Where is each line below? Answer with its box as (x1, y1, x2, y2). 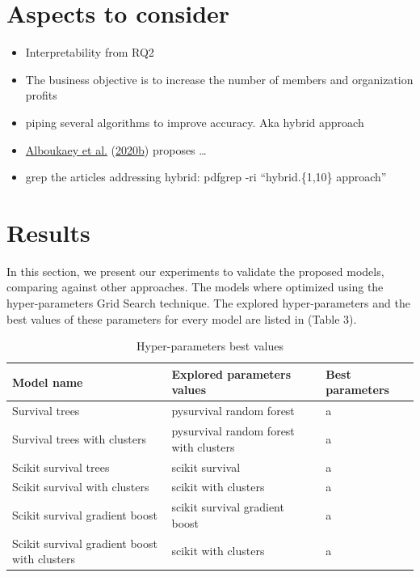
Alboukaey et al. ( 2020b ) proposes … (25, 141, 207, 158)
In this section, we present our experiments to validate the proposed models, (6, 262, 384, 279)
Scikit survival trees (12, 458, 110, 475)
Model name (12, 373, 83, 390)
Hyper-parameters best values (136, 337, 283, 354)
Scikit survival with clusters (12, 478, 149, 495)
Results (6, 215, 90, 248)
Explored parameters (171, 365, 291, 382)
